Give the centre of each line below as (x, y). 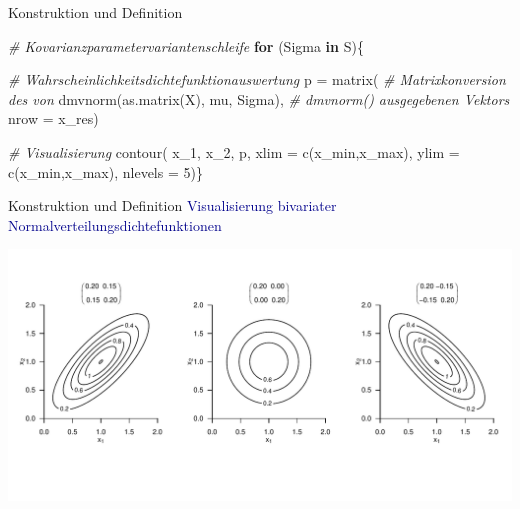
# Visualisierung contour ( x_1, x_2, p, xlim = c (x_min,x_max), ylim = (234, 151)
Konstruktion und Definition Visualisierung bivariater (172, 205)
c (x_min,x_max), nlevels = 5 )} (105, 171)
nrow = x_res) (53, 118)
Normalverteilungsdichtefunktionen (115, 224)
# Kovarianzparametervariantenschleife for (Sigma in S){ (186, 45)
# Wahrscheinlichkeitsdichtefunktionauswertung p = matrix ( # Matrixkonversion (257, 79)
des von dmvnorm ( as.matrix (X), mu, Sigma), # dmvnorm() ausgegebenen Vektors (259, 98)
